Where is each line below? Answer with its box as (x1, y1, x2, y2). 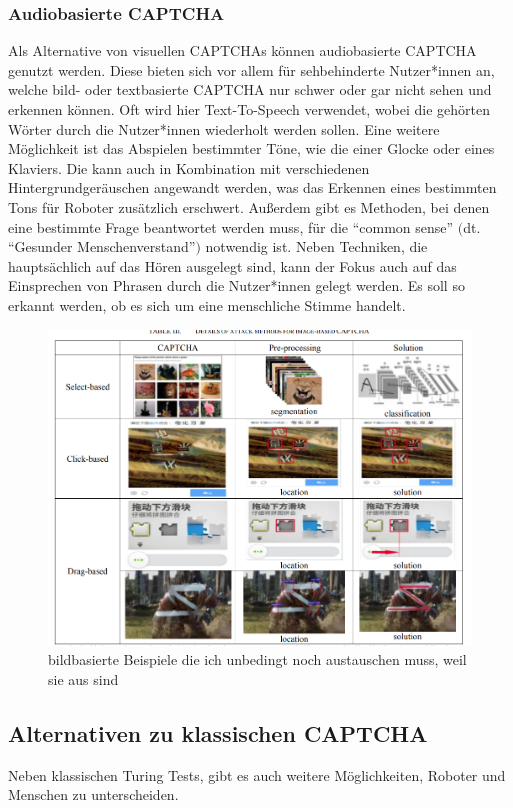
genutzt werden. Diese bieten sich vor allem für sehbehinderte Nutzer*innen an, (8, 59, 495, 80)
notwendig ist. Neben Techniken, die (205, 236, 428, 257)
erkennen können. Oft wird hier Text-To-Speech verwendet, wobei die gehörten (8, 99, 491, 119)
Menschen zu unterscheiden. (8, 784, 179, 805)
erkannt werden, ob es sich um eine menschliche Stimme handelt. (8, 294, 406, 315)
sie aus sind (48, 668, 119, 689)
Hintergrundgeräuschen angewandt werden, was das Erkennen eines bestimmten (8, 177, 497, 198)
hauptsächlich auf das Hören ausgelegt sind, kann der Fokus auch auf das (8, 255, 457, 276)
